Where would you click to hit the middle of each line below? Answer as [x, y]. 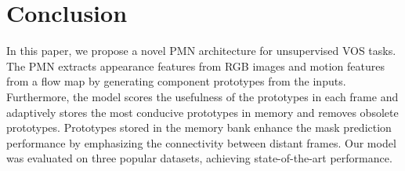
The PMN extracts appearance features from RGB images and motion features [195, 65]
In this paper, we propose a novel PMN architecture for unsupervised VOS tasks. [201, 51]
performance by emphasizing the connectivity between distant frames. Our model [201, 142]
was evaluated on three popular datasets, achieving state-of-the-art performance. [199, 158]
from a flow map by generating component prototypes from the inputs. [176, 81]
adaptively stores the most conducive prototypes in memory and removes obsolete [202, 112]
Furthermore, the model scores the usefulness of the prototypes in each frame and [202, 96]
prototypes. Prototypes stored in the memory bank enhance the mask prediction [199, 127]
